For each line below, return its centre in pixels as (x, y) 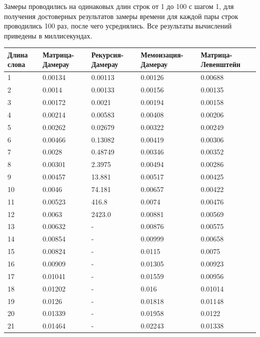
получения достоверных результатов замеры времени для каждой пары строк (121, 16)
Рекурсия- (107, 54)
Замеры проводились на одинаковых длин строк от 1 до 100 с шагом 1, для (119, 6)
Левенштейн (220, 64)
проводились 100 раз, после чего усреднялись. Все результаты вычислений (118, 26)
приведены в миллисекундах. (48, 35)
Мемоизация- (162, 54)
